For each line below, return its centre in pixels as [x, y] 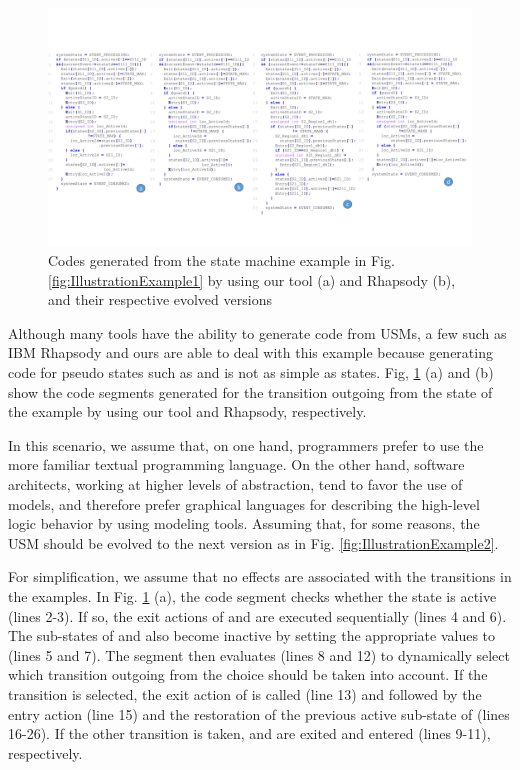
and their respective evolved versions [160, 299]
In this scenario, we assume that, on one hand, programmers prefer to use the [246, 444]
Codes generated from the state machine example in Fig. [221, 260]
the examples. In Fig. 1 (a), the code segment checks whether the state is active [252, 596]
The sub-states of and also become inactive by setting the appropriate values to [252, 635]
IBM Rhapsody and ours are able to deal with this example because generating [250, 352]
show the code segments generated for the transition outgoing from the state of [250, 391]
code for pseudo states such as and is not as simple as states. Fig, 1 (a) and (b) [251, 372]
